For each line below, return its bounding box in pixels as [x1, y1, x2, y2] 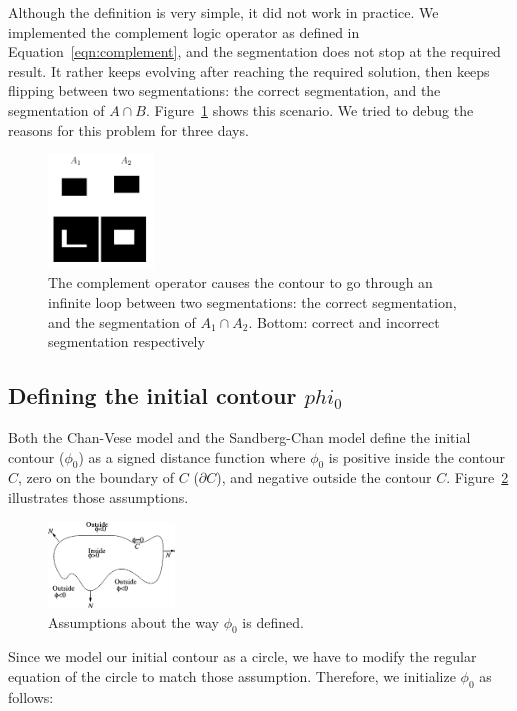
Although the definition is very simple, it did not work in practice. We [8, 2, 439, 22]
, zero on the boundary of [18, 467, 175, 488]
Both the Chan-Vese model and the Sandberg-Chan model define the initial [8, 426, 471, 447]
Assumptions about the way [48, 611, 219, 632]
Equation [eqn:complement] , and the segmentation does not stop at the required [8, 41, 501, 62]
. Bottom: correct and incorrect [248, 311, 440, 332]
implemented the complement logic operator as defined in [8, 21, 360, 42]
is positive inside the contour [328, 446, 505, 467]
